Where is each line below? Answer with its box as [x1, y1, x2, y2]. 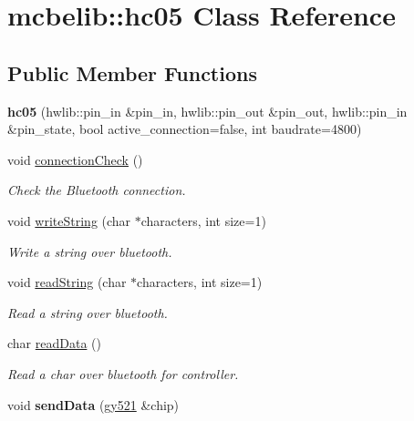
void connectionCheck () [7, 149, 143, 169]
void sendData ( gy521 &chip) [7, 395, 180, 414]
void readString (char [7, 272, 127, 292]
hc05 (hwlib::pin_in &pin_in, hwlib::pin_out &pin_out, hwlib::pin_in [7, 101, 408, 120]
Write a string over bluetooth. [7, 241, 172, 261]
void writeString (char [7, 210, 131, 230]
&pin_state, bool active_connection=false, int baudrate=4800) [7, 119, 362, 139]
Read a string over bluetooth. [7, 303, 168, 322]
